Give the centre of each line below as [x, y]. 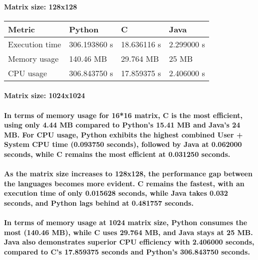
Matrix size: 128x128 [41, 6]
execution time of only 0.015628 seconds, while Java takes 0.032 [116, 193]
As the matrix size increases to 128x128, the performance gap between [128, 174]
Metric [21, 29]
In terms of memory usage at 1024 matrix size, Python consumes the [126, 222]
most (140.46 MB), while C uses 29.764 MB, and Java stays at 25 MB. [129, 232]
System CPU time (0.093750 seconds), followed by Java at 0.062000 [123, 144]
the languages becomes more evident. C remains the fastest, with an [124, 183]
